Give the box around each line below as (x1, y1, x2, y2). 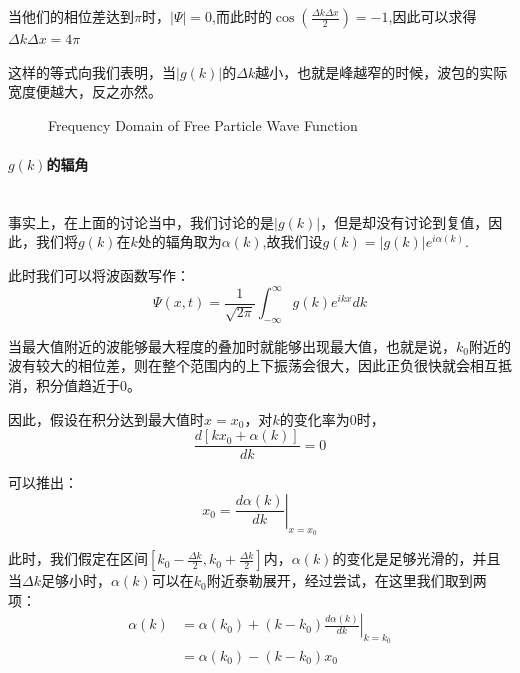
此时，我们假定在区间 (8, 548, 148, 569)
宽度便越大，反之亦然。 (8, 81, 162, 102)
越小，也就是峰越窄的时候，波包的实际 (255, 61, 508, 82)
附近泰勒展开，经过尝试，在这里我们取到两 (206, 570, 487, 591)
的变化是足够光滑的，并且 (332, 548, 501, 569)
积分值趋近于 (35, 375, 120, 396)
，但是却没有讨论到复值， (320, 211, 489, 232)
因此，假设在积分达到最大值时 (8, 408, 204, 429)
